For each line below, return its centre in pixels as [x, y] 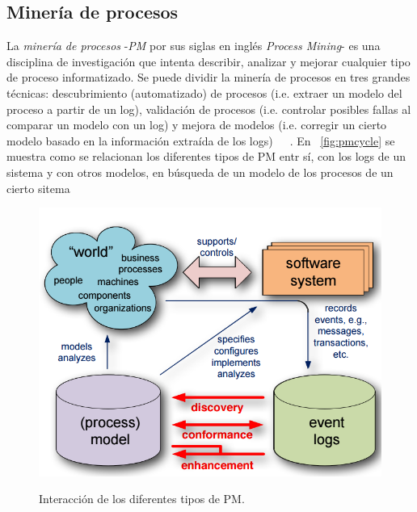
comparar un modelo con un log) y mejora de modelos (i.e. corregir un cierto [197, 125]
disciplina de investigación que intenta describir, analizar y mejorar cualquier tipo [208, 61]
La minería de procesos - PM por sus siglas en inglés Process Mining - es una [194, 46]
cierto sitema [38, 188]
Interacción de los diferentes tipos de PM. [142, 499]
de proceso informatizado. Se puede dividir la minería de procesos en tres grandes [208, 77]
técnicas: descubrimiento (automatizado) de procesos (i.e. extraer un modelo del [204, 92]
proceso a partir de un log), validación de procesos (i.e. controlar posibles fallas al [209, 109]
